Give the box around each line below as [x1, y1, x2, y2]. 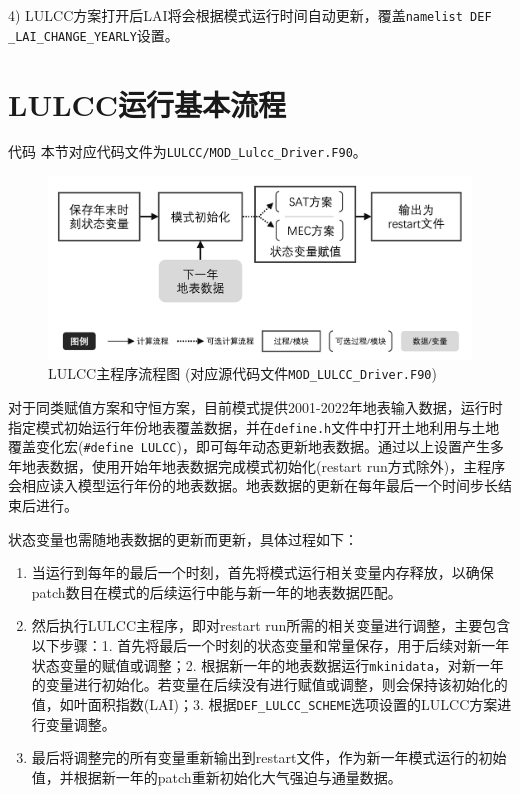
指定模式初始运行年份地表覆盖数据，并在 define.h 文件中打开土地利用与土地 [8, 416, 500, 437]
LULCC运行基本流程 [8, 83, 287, 124]
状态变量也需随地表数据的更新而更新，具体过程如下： [8, 528, 358, 549]
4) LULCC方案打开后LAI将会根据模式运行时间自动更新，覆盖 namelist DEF [8, 5, 492, 25]
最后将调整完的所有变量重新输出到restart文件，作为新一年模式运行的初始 [31, 747, 507, 768]
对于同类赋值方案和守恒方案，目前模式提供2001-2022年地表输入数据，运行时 [8, 396, 503, 417]
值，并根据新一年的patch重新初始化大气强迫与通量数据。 [31, 766, 402, 787]
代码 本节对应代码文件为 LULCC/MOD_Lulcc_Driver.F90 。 [8, 141, 367, 162]
